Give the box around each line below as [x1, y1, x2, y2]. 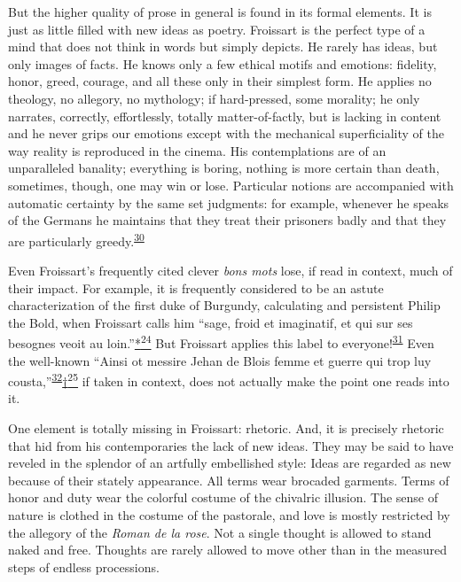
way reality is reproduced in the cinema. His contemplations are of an [8, 141, 387, 159]
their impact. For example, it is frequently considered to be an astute [8, 278, 384, 297]
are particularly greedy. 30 [8, 229, 145, 250]
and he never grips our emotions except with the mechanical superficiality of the [8, 124, 444, 143]
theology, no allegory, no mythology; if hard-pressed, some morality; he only [8, 89, 420, 107]
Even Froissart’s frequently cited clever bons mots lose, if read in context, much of [8, 260, 453, 279]
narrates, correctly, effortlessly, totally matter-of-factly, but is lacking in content [8, 106, 441, 125]
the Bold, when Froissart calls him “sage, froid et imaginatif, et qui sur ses [8, 313, 413, 331]
